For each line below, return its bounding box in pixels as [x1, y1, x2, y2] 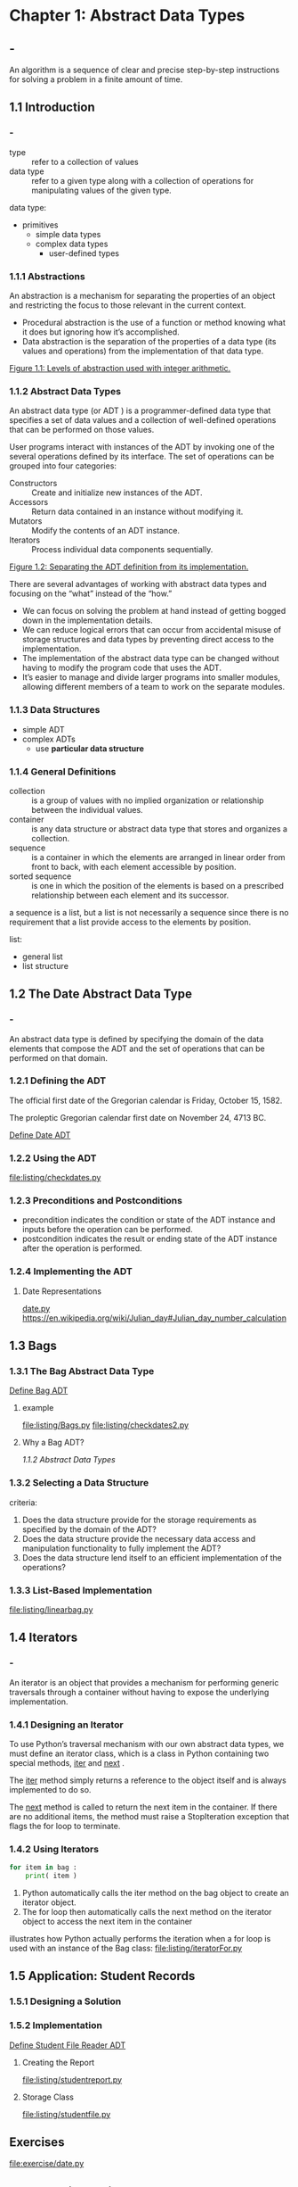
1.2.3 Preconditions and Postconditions [9, 1195, 182, 1207]
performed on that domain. [9, 1052, 109, 1063]
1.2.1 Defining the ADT [9, 1074, 107, 1087]
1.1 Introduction [9, 100, 95, 115]
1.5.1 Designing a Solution [9, 1995, 122, 2008]
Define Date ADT [9, 1130, 71, 1140]
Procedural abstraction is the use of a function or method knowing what [21, 317, 286, 327]
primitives [21, 220, 59, 230]
